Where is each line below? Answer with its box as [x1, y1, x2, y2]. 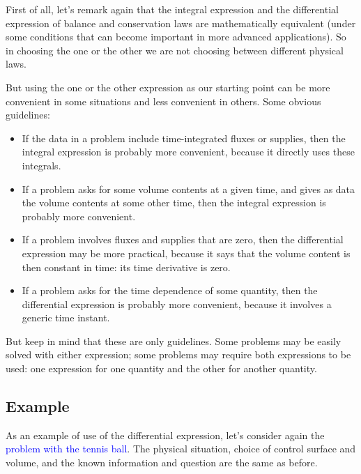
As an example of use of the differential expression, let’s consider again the [6, 427, 325, 442]
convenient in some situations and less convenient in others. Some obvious [6, 93, 321, 108]
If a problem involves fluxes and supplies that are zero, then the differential [22, 232, 344, 247]
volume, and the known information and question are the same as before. [6, 455, 318, 470]
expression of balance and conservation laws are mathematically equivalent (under [6, 15, 356, 30]
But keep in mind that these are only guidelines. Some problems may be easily [6, 333, 341, 348]
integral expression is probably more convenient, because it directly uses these [22, 144, 355, 159]
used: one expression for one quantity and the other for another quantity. [6, 361, 317, 376]
